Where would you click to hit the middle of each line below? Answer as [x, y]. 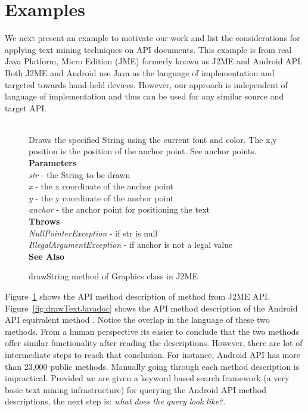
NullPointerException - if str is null [93, 233]
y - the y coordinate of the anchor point [101, 197]
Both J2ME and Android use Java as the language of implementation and [140, 72]
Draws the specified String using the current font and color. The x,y [153, 139]
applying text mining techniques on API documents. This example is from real [148, 49]
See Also [47, 256]
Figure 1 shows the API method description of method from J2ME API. [138, 296]
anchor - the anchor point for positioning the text [119, 209]
